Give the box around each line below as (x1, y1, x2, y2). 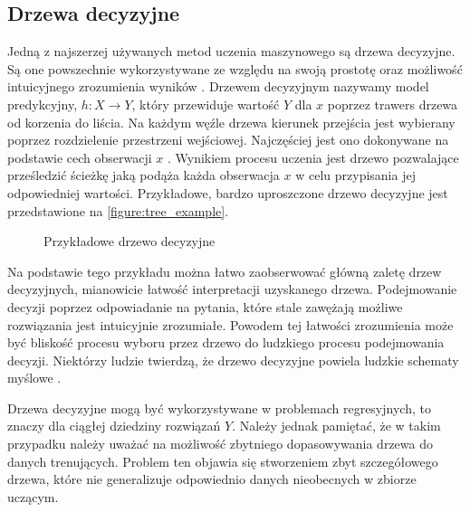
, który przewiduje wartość (131, 94, 280, 113)
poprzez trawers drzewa (327, 94, 458, 113)
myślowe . (7, 368, 62, 387)
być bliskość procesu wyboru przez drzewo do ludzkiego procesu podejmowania (7, 333, 445, 352)
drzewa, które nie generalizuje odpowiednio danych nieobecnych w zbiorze (7, 469, 417, 488)
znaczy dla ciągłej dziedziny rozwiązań (7, 416, 221, 435)
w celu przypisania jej (295, 166, 416, 185)
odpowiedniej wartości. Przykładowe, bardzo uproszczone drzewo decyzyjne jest (7, 183, 448, 202)
